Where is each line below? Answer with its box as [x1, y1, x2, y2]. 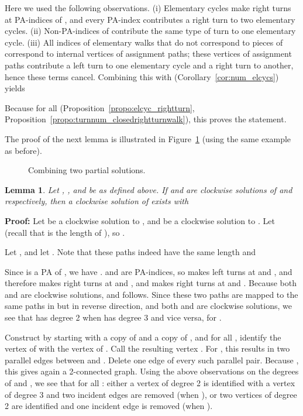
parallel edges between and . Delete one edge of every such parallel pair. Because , [5, 353, 299, 366]
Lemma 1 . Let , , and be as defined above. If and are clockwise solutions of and [5, 183, 292, 195]
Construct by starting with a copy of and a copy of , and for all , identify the [5, 331, 281, 343]
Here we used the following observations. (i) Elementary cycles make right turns [5, 2, 291, 13]
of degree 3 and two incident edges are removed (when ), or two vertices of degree [5, 388, 297, 400]
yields [5, 82, 25, 94]
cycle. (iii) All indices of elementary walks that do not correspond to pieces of [5, 36, 283, 48]
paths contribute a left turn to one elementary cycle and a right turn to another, [5, 59, 294, 71]
